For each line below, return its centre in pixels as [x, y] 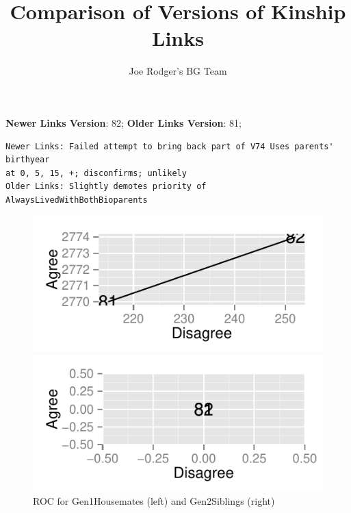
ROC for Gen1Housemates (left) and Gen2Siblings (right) [154, 501]
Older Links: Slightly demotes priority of [106, 187]
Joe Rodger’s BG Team [178, 71]
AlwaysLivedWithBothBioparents [77, 200]
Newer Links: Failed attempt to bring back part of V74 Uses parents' [170, 146]
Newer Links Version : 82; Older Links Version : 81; [123, 122]
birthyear [28, 160]
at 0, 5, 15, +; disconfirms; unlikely [96, 173]
